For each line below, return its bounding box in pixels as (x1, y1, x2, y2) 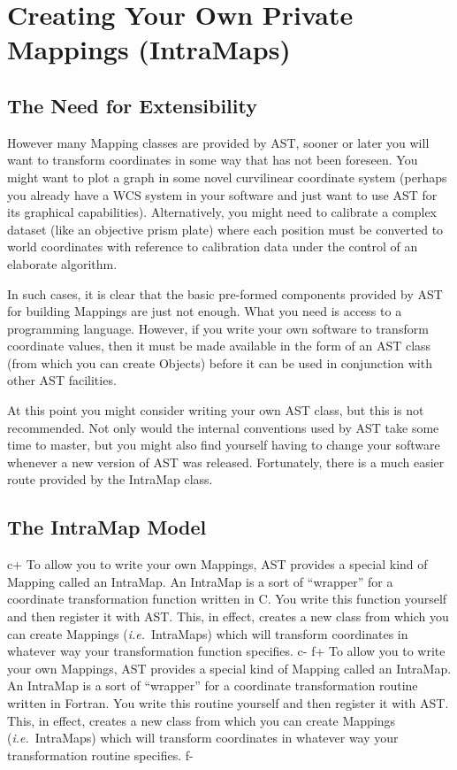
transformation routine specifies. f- (7, 745, 194, 764)
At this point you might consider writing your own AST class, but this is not (7, 401, 424, 420)
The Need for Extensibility (7, 91, 257, 119)
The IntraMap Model (7, 513, 207, 541)
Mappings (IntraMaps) (7, 31, 291, 67)
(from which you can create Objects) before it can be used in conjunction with (7, 353, 432, 372)
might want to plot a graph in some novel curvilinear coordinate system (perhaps (7, 167, 447, 186)
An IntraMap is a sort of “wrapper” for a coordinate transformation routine (7, 676, 418, 695)
